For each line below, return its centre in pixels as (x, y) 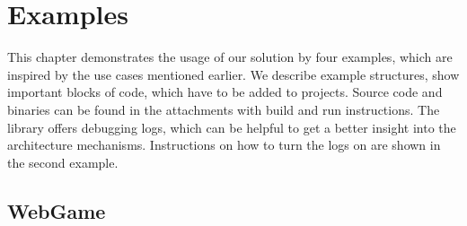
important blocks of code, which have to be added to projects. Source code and (225, 92)
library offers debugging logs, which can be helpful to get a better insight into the (232, 127)
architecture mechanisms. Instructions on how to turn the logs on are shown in (224, 145)
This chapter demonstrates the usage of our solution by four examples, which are (230, 57)
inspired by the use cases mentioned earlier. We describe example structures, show (233, 74)
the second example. (63, 162)
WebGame (57, 210)
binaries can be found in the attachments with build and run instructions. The (224, 109)
